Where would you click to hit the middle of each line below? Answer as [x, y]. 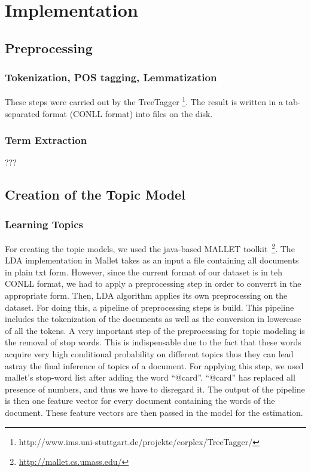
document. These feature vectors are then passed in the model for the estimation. [154, 412]
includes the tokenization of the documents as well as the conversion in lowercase [153, 319]
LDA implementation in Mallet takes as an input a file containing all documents [152, 260]
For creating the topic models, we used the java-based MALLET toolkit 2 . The [150, 248]
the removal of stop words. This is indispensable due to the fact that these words [153, 342]
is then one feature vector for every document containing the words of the [140, 401]
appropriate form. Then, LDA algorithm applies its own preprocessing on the [146, 295]
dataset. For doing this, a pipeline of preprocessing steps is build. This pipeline [150, 307]
